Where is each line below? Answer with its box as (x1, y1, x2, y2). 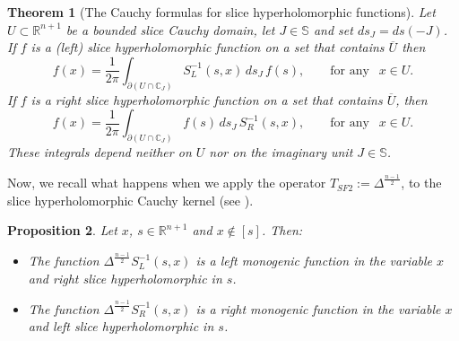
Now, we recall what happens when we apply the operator (7, 173, 326, 192)
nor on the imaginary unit (209, 143, 353, 162)
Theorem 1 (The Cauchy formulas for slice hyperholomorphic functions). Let (7, 3, 436, 21)
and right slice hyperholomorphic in (28, 268, 222, 287)
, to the (401, 173, 442, 192)
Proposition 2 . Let (7, 221, 117, 240)
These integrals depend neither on (7, 143, 192, 162)
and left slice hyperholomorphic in (28, 317, 214, 336)
